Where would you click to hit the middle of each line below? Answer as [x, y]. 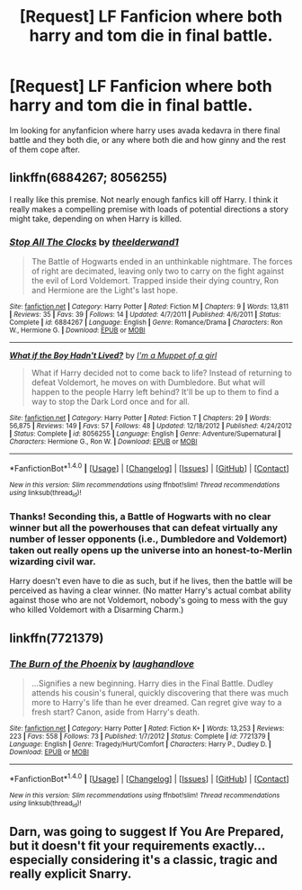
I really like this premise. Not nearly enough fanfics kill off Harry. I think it [144, 199]
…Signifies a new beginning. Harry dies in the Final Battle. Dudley [152, 683]
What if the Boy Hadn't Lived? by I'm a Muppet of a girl [113, 355]
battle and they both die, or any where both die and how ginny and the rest [147, 139]
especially [39, 860]
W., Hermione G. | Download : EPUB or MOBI [77, 330]
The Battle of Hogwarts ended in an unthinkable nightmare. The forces [162, 262]
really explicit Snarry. [71, 874]
